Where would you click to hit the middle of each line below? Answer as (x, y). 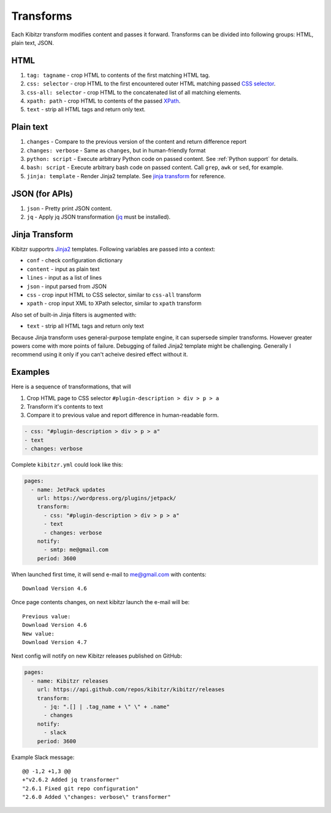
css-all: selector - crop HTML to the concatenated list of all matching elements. (134, 92)
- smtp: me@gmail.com (76, 550)
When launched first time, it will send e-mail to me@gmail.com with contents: (109, 574)
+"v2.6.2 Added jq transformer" (71, 780)
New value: (39, 634)
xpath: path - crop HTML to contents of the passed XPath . (104, 101)
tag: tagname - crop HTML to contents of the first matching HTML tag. (118, 75)
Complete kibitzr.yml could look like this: (67, 465)
